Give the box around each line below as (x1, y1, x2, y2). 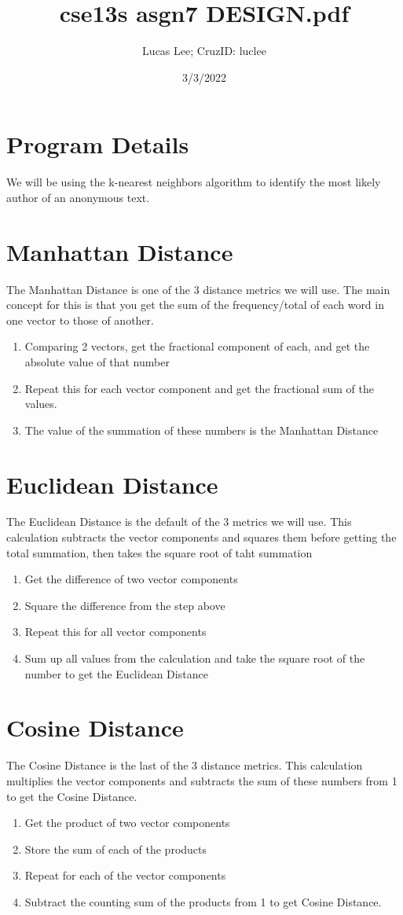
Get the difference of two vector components (24, 571, 238, 587)
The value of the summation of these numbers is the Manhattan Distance (24, 421, 379, 438)
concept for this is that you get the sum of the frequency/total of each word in (6, 296, 384, 313)
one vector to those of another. (6, 311, 154, 328)
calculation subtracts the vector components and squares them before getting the (6, 529, 397, 546)
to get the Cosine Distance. (6, 788, 137, 804)
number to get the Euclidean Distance (24, 665, 208, 682)
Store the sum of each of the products (24, 840, 207, 857)
